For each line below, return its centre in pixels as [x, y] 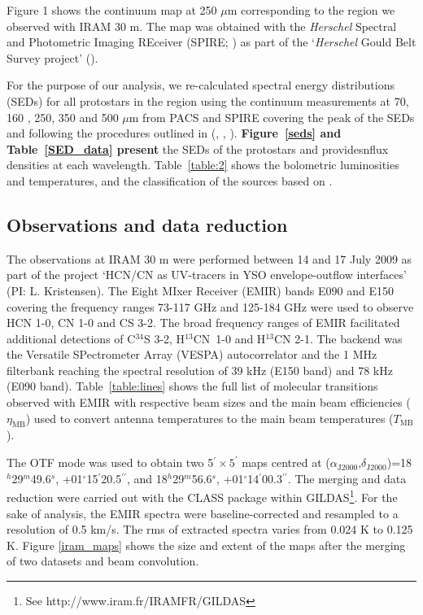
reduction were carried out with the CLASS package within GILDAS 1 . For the [202, 496]
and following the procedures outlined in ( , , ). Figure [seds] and [174, 133]
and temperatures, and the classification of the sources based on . [170, 180]
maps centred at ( [286, 462]
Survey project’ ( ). [52, 57]
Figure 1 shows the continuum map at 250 [112, 10]
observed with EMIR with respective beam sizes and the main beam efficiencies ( [209, 402]
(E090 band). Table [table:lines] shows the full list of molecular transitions [192, 386]
